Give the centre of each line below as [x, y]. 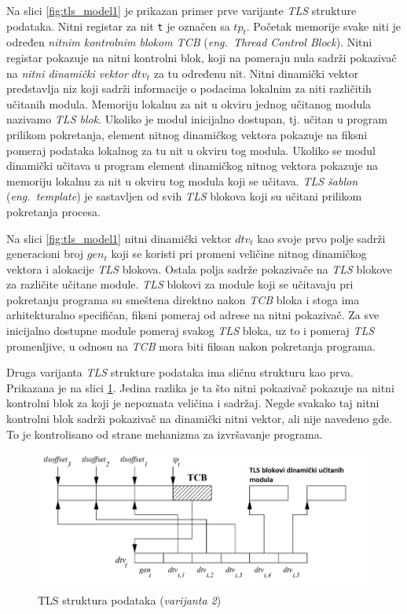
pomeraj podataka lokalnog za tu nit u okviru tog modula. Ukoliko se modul [191, 150]
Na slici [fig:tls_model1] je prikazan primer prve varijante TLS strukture [181, 10]
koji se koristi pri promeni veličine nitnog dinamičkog [239, 254]
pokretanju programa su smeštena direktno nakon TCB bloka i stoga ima [183, 299]
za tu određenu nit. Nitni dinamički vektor [256, 73]
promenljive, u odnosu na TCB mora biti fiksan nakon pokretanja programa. [191, 346]
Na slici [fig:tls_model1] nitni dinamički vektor [119, 238]
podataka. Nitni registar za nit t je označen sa [118, 26]
